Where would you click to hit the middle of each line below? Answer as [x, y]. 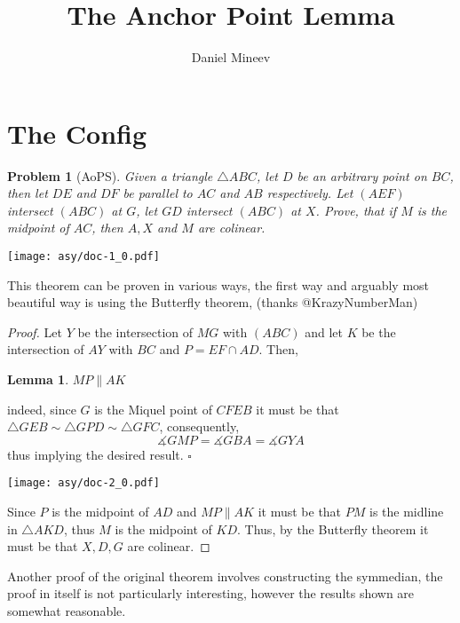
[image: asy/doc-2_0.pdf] [83, 483]
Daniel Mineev [231, 57]
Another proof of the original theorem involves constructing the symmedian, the [225, 576]
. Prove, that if [356, 210]
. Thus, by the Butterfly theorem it [333, 528]
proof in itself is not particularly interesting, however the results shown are [211, 593]
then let [28, 193]
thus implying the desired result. [95, 454]
